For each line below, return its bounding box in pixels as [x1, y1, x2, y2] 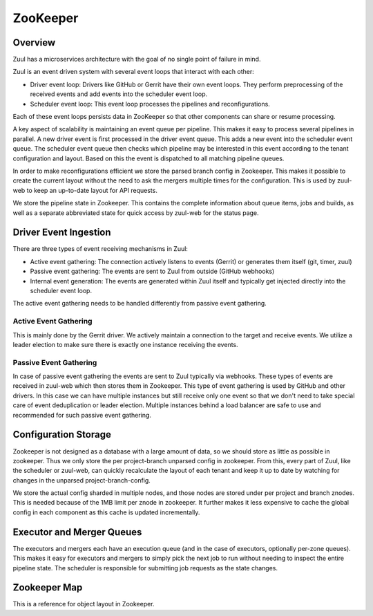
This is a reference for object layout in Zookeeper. [12, 600, 155, 608]
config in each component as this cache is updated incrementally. [12, 508, 200, 516]
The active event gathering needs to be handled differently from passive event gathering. [12, 299, 267, 308]
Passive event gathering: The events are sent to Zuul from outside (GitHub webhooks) [30, 267, 275, 276]
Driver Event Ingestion [12, 227, 111, 239]
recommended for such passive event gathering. [12, 411, 152, 419]
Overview [12, 37, 56, 48]
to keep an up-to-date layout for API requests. [26, 186, 158, 194]
